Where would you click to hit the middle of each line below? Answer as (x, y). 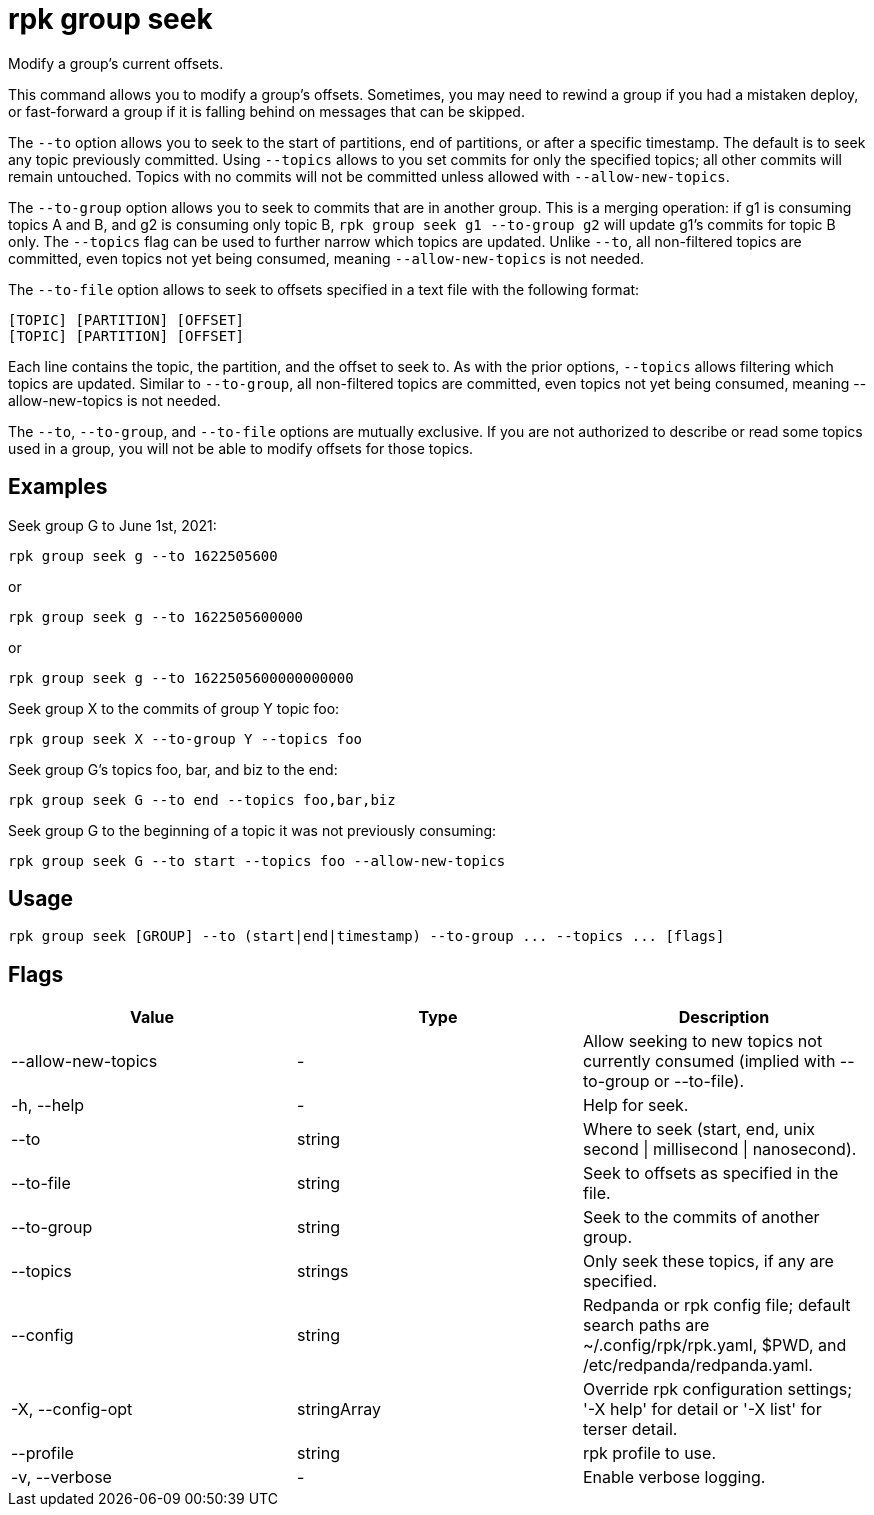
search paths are (646, 1325)
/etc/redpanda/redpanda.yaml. (697, 1365)
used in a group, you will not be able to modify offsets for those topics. (241, 448)
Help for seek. (635, 1105)
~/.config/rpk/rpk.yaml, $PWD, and (714, 1345)
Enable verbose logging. (674, 1477)
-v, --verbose (61, 1477)
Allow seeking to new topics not (702, 1041)
